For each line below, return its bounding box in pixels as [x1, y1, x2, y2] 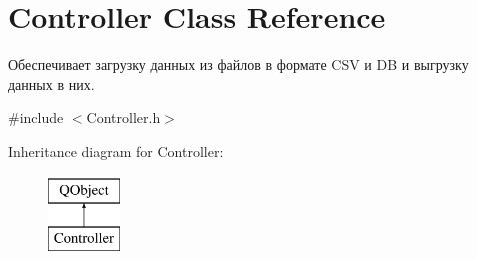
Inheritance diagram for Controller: [8, 140, 224, 161]
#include [8, 107, 64, 128]
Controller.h [86, 107, 161, 128]
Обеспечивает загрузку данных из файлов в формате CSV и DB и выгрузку [8, 54, 469, 75]
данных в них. [8, 73, 95, 94]
